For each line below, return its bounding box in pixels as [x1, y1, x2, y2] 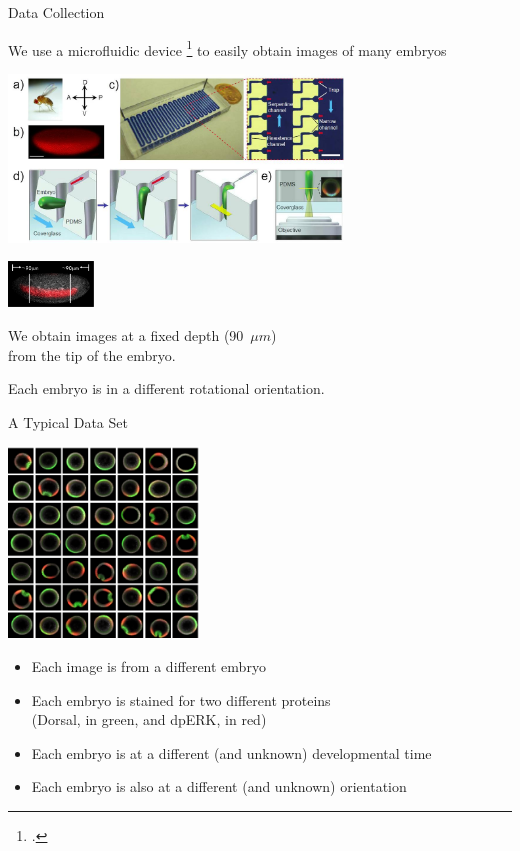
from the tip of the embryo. [8, 344, 176, 365]
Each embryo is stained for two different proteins [31, 689, 331, 710]
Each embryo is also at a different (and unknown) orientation [31, 776, 407, 797]
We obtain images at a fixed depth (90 [8, 325, 244, 346]
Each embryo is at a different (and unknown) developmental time [31, 742, 432, 763]
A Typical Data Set [8, 411, 128, 432]
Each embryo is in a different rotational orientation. [8, 378, 325, 399]
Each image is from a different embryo [31, 656, 266, 676]
